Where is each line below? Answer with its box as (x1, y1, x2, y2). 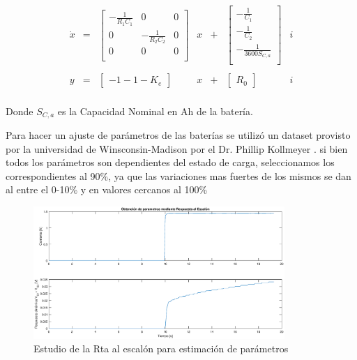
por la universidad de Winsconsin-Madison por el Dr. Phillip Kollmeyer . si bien (6, 141, 348, 156)
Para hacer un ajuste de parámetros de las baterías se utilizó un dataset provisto (6, 127, 351, 142)
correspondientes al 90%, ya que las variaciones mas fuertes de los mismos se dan (6, 168, 351, 183)
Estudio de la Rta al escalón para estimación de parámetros (33, 341, 289, 356)
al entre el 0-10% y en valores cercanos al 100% (6, 182, 208, 197)
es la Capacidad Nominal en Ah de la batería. (57, 103, 253, 118)
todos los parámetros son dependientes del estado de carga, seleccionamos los (6, 155, 335, 170)
